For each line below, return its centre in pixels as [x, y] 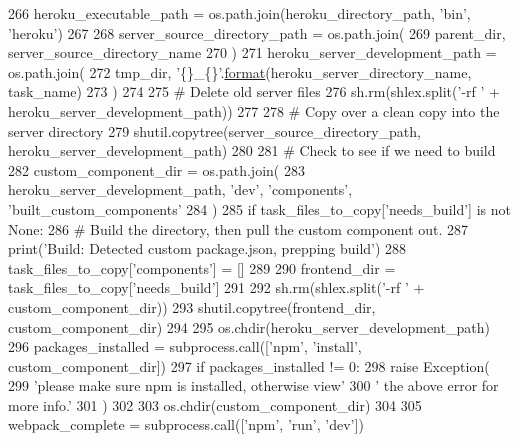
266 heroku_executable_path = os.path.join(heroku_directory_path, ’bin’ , [239, 13]
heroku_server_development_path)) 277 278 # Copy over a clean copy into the [254, 110]
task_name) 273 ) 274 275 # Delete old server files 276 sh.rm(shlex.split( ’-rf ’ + [254, 91]
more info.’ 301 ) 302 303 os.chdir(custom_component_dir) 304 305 [215, 404]
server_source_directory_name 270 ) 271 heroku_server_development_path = [252, 52]
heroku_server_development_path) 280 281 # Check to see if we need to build [252, 150]
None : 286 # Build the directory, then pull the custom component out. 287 [238, 228]
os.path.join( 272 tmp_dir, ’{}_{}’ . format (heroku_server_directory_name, [240, 71]
